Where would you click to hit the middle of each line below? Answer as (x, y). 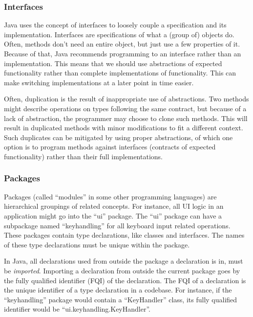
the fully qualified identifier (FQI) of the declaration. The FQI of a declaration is (125, 280)
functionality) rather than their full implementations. (83, 156)
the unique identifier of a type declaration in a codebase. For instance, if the (118, 290)
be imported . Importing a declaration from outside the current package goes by (122, 270)
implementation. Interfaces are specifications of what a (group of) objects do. (119, 34)
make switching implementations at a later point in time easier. (99, 82)
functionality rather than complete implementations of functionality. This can (120, 73)
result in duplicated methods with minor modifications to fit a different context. (124, 128)
